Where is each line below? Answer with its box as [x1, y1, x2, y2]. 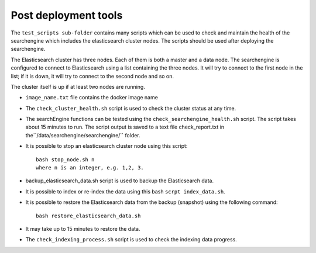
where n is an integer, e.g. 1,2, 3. [36, 164, 145, 171]
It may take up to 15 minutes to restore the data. [25, 225, 140, 232]
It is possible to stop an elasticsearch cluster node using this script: [25, 143, 188, 150]
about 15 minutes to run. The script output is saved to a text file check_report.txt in [25, 123, 225, 131]
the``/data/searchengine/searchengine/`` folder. [25, 131, 140, 138]
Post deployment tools [11, 9, 123, 22]
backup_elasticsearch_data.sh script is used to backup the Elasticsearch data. [25, 177, 214, 184]
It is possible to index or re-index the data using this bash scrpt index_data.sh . [25, 188, 225, 195]
